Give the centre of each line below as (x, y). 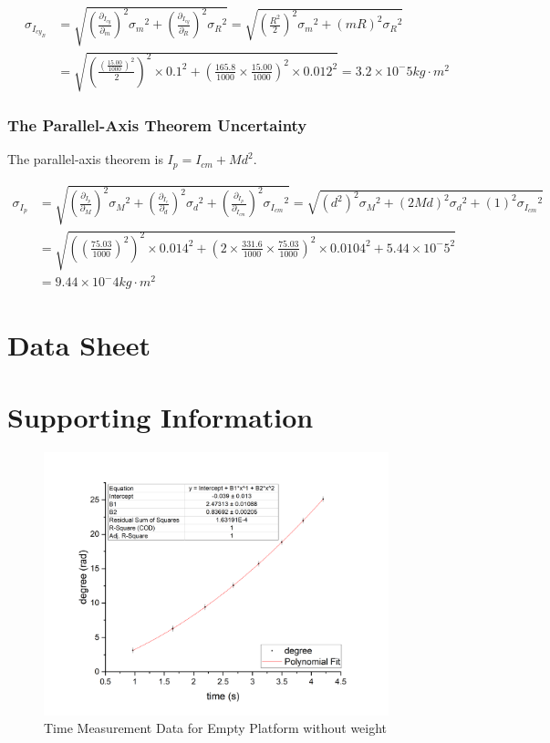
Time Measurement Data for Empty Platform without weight (216, 728)
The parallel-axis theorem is (85, 159)
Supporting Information (161, 416)
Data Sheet (79, 345)
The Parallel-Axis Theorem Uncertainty (157, 125)
